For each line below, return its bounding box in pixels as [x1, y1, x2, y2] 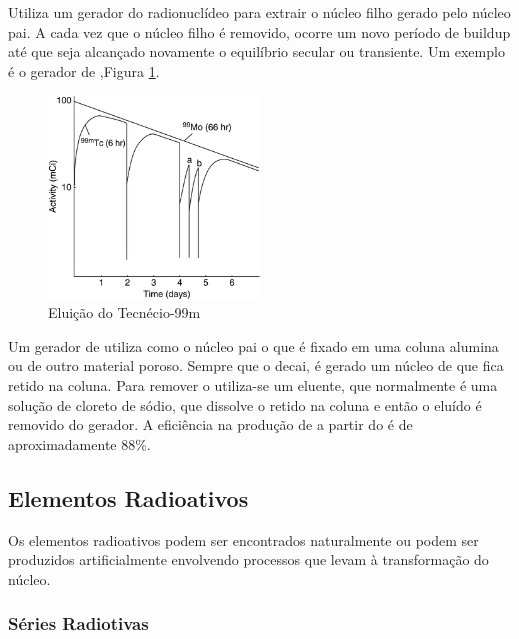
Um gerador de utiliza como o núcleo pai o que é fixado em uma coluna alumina [8, 335, 499, 356]
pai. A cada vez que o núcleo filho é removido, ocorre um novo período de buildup [8, 21, 511, 42]
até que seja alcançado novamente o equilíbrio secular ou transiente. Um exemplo [8, 41, 505, 62]
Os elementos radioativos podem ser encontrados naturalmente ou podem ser [8, 529, 479, 550]
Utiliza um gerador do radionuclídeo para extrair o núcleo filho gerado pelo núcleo [8, 2, 511, 22]
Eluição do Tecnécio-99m [48, 302, 201, 323]
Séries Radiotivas [8, 611, 149, 636]
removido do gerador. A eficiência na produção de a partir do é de [8, 414, 413, 435]
